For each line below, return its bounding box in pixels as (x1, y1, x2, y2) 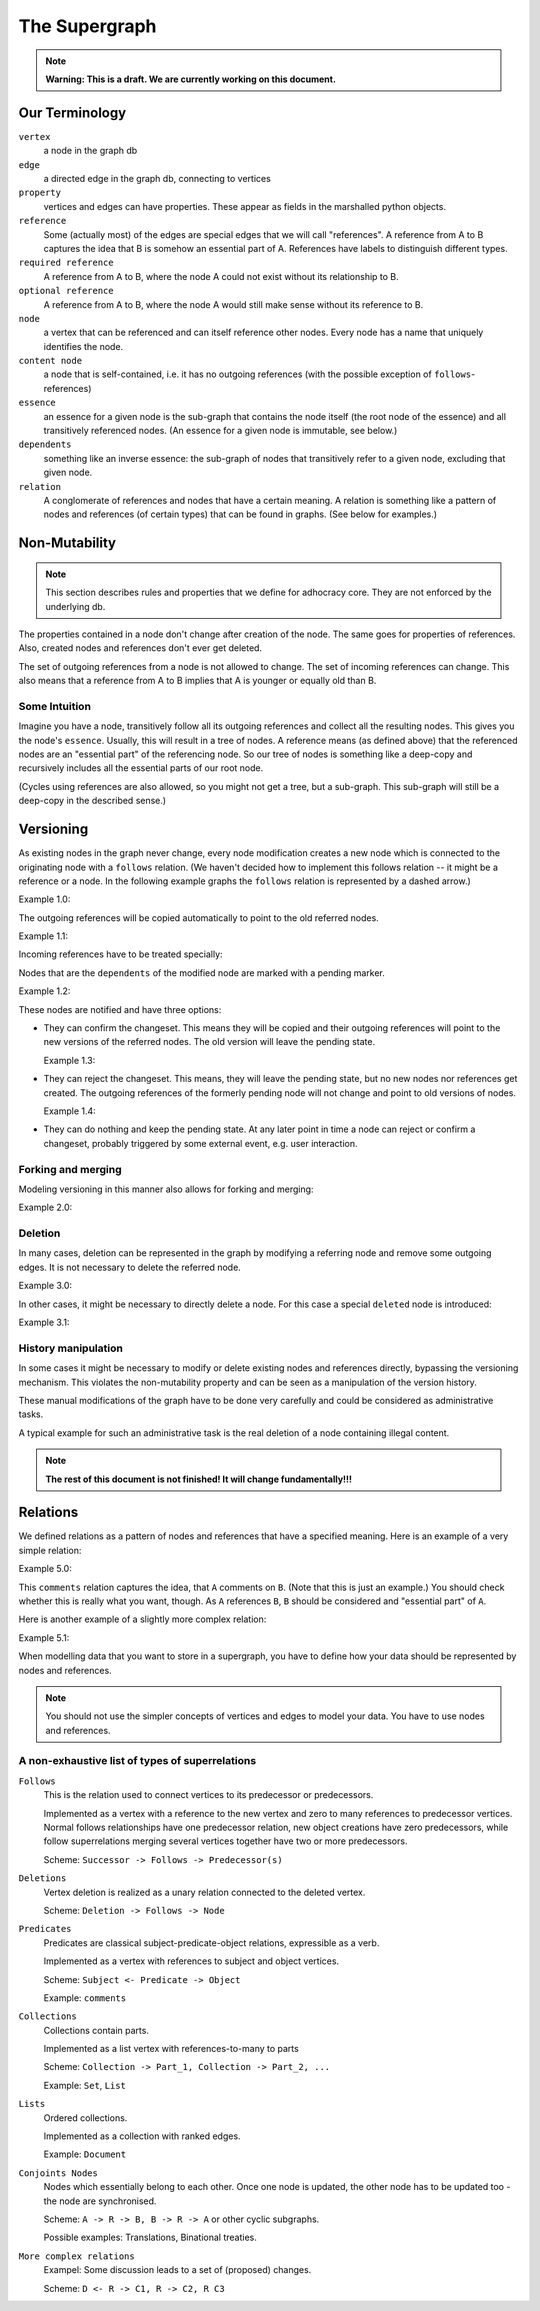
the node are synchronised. (43, 2195, 157, 2207)
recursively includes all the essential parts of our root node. (18, 762, 264, 774)
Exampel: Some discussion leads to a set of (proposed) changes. (43, 2264, 312, 2276)
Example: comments (43, 1991, 127, 2004)
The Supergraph (18, 15, 157, 37)
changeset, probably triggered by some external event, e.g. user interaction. (43, 1137, 358, 1149)
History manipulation (18, 1341, 124, 1355)
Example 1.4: (43, 1105, 97, 1117)
